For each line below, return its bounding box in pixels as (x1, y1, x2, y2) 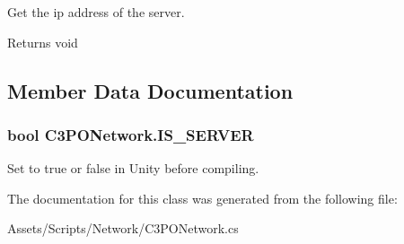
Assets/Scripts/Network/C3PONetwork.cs (7, 219, 239, 238)
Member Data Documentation (7, 76, 294, 104)
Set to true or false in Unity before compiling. (7, 159, 259, 178)
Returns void (7, 32, 78, 51)
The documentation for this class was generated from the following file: (7, 188, 398, 207)
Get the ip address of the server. (7, 3, 185, 21)
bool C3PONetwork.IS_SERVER (7, 123, 254, 145)
